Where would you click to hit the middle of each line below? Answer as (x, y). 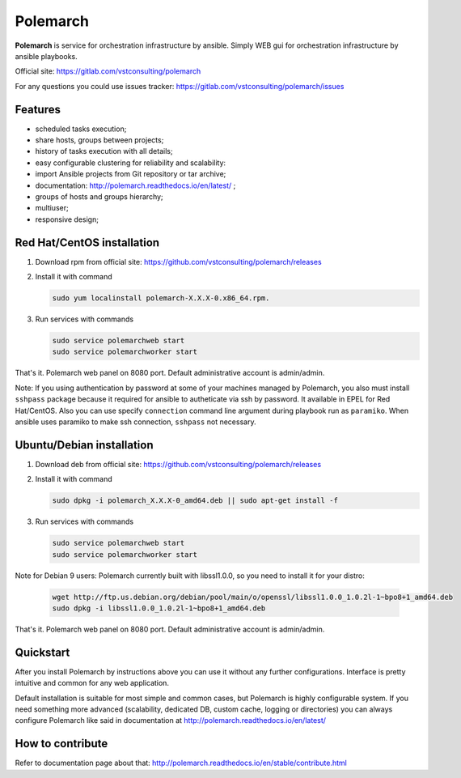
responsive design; (67, 219)
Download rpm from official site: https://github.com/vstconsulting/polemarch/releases (179, 261)
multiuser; (52, 208)
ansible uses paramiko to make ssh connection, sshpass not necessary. (135, 422)
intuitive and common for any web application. (92, 683)
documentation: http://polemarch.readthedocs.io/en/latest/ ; (135, 185)
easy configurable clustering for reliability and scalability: (131, 163)
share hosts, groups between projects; (99, 140)
